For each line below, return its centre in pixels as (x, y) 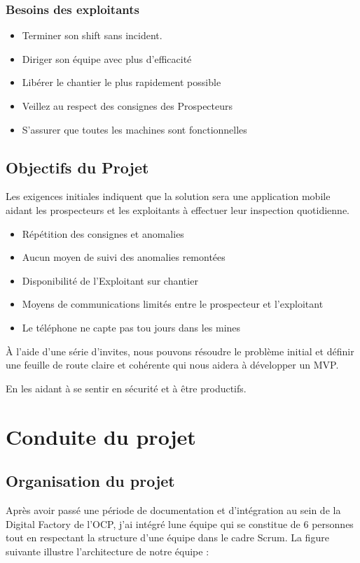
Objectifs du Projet (77, 167)
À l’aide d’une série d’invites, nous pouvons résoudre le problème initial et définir (180, 351)
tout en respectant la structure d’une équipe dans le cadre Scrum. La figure (167, 537)
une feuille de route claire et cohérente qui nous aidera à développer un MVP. (172, 365)
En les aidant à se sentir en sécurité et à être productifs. (126, 388)
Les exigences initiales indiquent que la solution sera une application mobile (168, 196)
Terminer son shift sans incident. (92, 35)
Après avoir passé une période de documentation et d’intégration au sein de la (173, 509)
